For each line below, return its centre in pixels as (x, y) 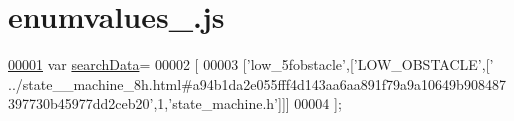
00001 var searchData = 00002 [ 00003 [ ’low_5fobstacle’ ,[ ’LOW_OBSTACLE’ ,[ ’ (251, 64)
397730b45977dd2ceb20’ (81, 103)
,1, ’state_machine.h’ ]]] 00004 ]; (247, 103)
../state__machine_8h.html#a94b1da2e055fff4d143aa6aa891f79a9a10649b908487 (257, 83)
